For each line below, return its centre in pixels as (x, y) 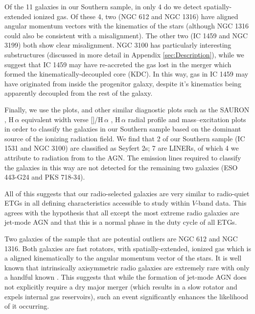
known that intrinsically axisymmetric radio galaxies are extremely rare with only (127, 267)
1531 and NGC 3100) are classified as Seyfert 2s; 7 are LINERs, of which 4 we (122, 148)
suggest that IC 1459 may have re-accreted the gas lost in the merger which (118, 64)
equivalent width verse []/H (62, 119)
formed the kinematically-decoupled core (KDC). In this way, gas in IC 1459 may (127, 74)
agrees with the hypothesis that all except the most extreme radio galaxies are (122, 212)
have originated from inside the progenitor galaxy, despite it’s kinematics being (123, 83)
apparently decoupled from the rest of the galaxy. (79, 93)
